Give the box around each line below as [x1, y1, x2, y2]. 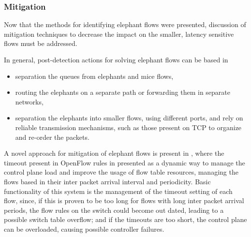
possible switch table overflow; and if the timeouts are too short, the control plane [4, 214, 247, 224]
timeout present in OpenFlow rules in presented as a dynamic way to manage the [4, 157, 245, 167]
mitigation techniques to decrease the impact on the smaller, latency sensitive [4, 29, 234, 39]
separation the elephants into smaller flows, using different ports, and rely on [15, 113, 243, 123]
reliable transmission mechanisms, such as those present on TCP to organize [15, 122, 242, 132]
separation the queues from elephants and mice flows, [15, 71, 174, 81]
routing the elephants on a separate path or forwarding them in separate [15, 87, 231, 97]
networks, [15, 96, 44, 106]
